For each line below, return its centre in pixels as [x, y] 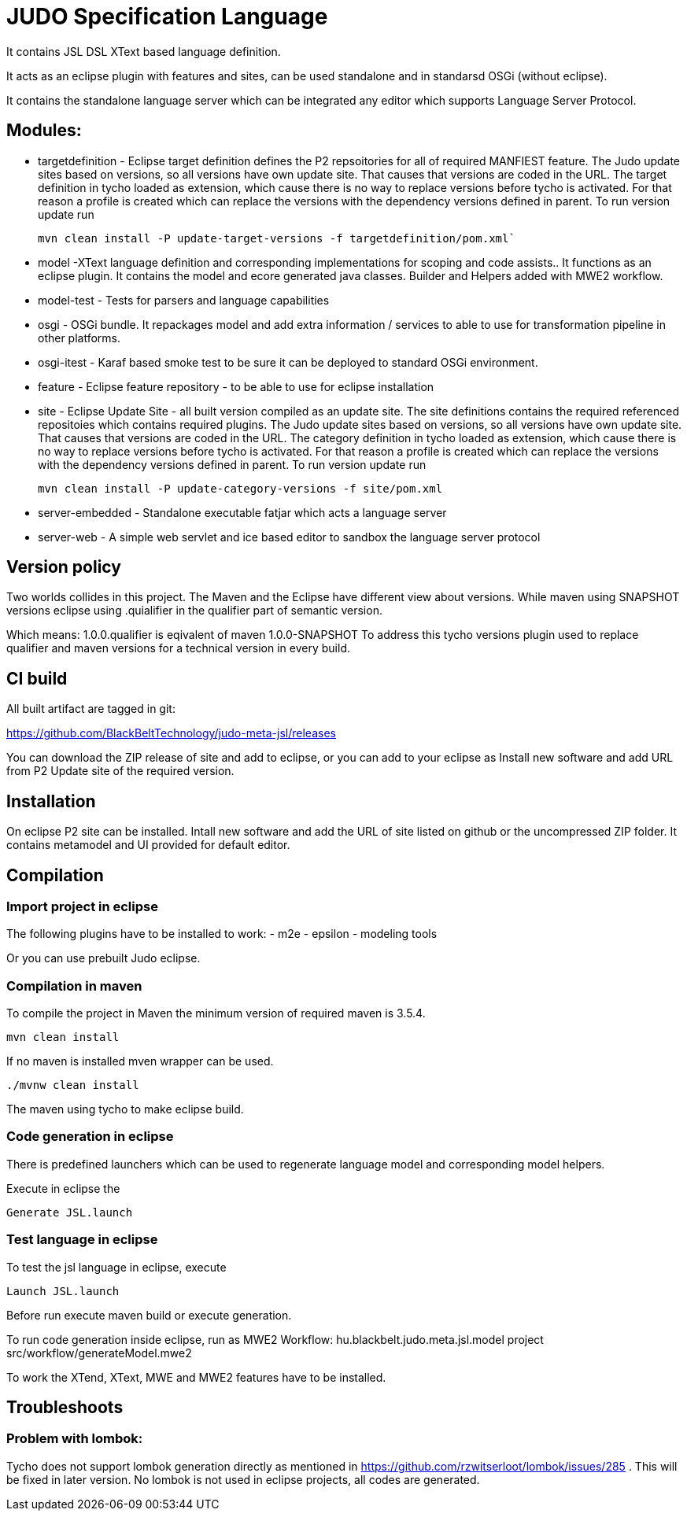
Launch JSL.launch [63, 1291]
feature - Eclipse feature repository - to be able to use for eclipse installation [236, 386]
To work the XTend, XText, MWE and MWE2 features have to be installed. [196, 1377]
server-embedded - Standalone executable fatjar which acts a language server [242, 512]
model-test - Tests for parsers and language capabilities [184, 300]
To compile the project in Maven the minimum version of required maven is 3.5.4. [216, 1013]
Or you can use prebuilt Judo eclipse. [103, 958]
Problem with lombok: [75, 1439]
